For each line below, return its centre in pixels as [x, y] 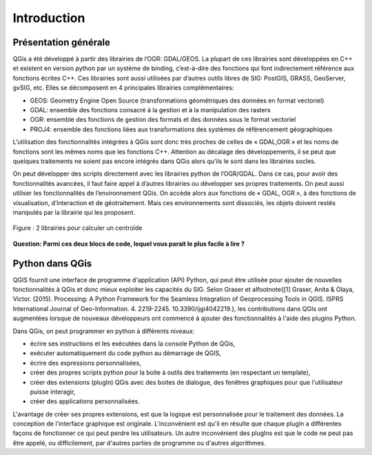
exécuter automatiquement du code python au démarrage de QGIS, [126, 353]
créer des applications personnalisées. [85, 401]
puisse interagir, [53, 392]
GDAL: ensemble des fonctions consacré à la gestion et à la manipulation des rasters [151, 110]
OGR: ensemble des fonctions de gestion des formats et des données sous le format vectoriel [163, 120]
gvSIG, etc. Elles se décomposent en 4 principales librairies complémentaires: [123, 88]
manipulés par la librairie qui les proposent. [74, 212]
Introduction [49, 18]
